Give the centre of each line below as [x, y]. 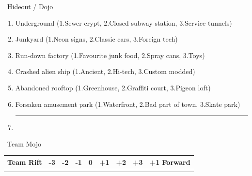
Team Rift [25, 162]
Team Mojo [24, 143]
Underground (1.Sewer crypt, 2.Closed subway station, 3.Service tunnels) [124, 22]
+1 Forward [170, 162]
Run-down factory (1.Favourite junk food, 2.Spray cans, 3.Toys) [110, 55]
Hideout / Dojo [30, 6]
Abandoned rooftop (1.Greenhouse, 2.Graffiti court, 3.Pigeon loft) [113, 87]
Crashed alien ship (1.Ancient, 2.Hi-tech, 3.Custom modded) [105, 71]
